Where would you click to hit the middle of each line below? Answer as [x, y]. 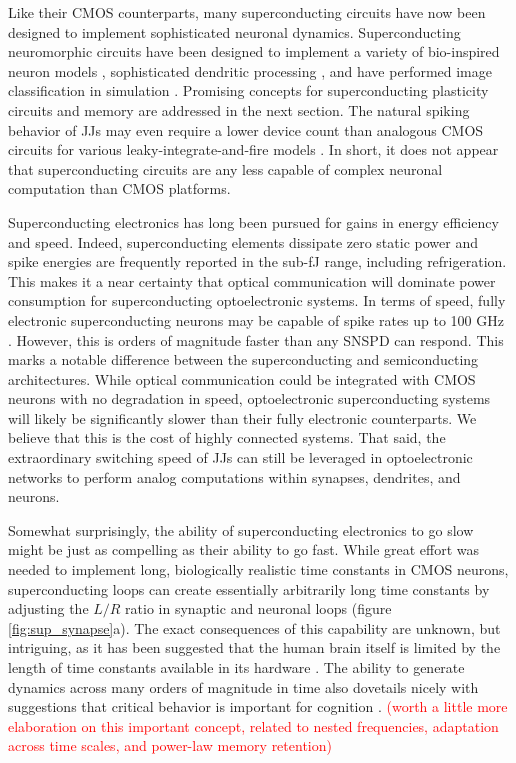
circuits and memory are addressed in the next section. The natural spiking [239, 109]
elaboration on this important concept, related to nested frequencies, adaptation [253, 725]
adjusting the [48, 608]
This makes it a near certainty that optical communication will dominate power [252, 280]
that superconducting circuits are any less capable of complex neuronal [225, 168]
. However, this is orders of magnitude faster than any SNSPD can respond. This [256, 339]
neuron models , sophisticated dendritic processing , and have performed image [250, 70]
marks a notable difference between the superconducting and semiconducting [243, 359]
